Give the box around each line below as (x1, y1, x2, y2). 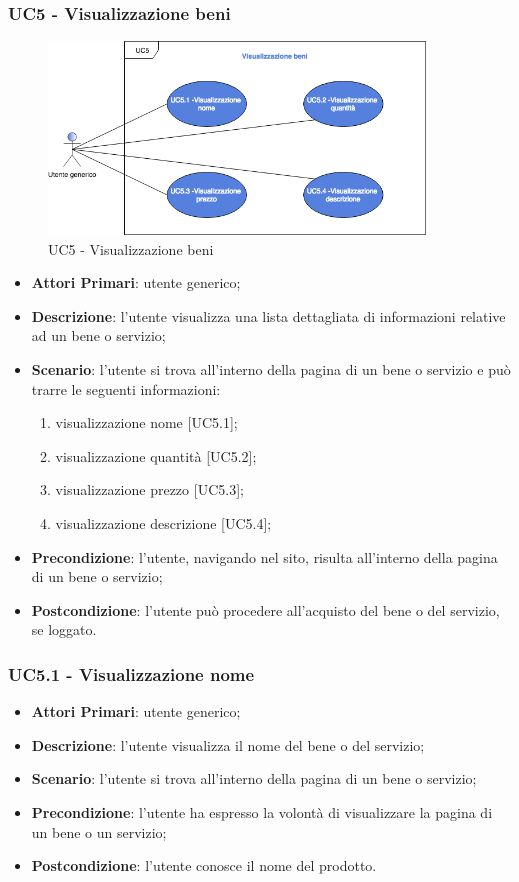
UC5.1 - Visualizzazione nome (8, 661, 255, 686)
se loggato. (31, 619, 97, 640)
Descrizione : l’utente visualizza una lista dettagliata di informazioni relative (31, 305, 506, 326)
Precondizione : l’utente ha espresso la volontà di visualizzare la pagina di (31, 801, 493, 822)
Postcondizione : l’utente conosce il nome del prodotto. (31, 855, 377, 876)
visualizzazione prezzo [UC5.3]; (55, 479, 244, 500)
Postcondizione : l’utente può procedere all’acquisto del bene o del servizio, (31, 599, 500, 620)
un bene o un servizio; (31, 821, 167, 842)
